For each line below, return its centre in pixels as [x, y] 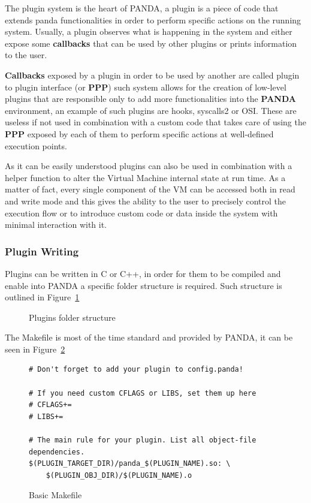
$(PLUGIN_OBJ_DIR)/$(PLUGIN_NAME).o [119, 475]
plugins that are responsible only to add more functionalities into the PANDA [150, 99]
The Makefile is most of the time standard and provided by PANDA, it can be [149, 337]
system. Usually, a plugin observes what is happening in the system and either [149, 31]
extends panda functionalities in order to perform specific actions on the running [153, 19]
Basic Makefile [55, 495]
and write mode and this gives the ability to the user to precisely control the [146, 201]
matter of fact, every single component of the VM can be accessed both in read [150, 189]
